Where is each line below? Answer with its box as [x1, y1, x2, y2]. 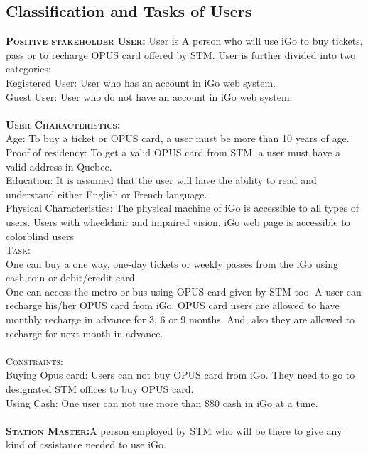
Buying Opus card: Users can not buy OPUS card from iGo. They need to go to [6, 367, 355, 382]
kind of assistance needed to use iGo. [6, 437, 166, 452]
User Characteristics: [6, 117, 121, 131]
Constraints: [6, 353, 63, 368]
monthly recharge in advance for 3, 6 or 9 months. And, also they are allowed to [6, 312, 355, 327]
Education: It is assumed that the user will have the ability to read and [6, 173, 317, 188]
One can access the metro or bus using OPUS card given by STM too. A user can [6, 283, 362, 298]
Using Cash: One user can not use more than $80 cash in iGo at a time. [6, 395, 318, 410]
